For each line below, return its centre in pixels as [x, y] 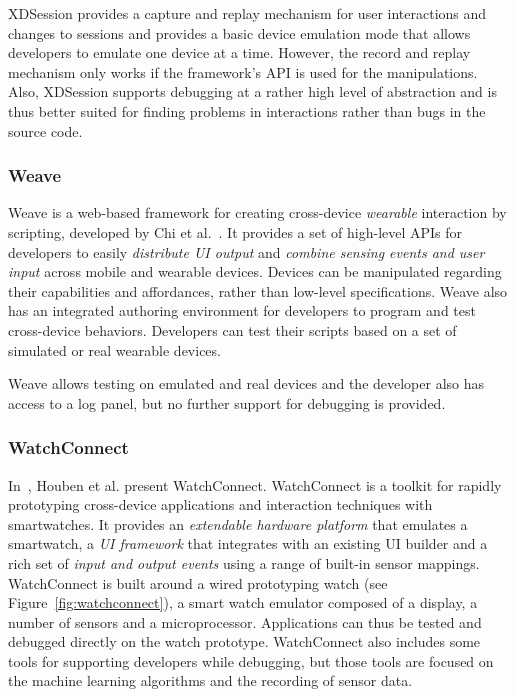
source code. [45, 130]
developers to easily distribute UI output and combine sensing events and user [246, 251]
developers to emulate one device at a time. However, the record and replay [239, 52]
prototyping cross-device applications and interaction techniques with [220, 504]
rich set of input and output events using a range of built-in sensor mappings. [244, 562]
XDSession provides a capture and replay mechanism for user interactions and [247, 13]
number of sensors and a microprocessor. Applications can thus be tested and [245, 621]
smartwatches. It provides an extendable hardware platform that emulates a [238, 523]
